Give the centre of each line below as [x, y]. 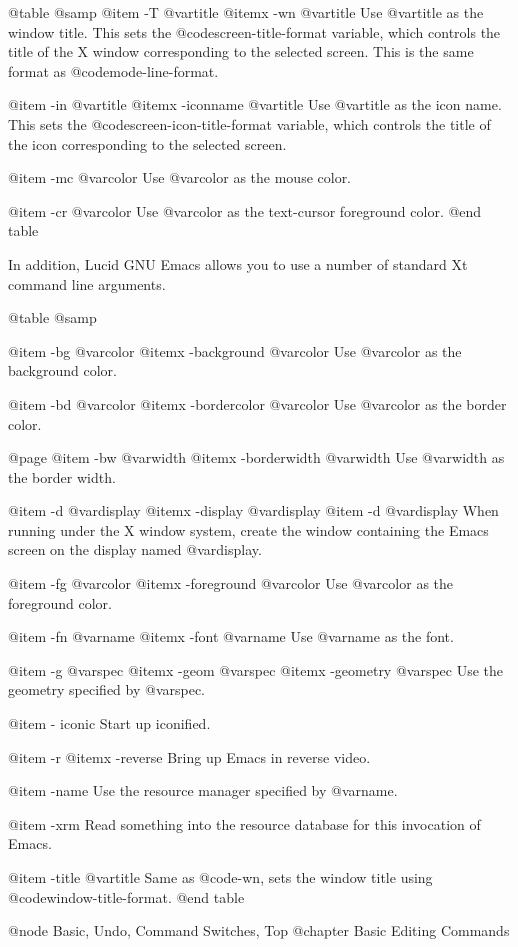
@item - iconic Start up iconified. [109, 723]
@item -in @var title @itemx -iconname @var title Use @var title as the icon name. [255, 104]
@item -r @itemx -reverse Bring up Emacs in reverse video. [189, 756]
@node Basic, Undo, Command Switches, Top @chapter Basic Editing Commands [259, 930]
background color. [62, 370]
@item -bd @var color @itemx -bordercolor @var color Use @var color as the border [257, 403]
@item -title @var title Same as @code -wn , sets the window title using [220, 877]
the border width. [62, 476]
